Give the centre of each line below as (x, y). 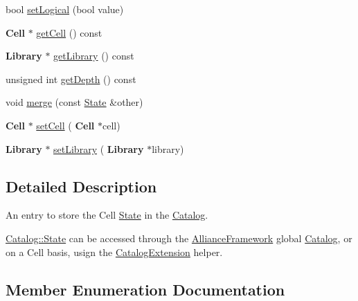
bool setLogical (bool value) (65, 9)
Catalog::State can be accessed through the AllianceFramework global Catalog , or (179, 238)
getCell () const (69, 32)
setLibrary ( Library (99, 148)
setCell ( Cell (65, 125)
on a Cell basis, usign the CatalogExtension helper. (114, 252)
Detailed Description (81, 186)
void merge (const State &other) (74, 102)
